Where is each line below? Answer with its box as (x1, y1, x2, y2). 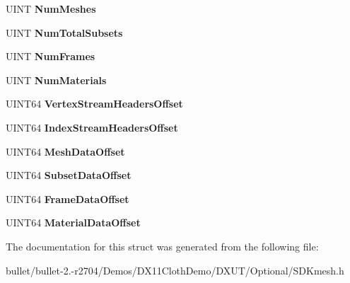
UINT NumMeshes (6, 1, 96, 16)
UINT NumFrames (6, 49, 95, 64)
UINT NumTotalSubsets (6, 25, 123, 40)
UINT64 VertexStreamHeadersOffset (6, 96, 183, 111)
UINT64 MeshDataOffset (6, 144, 125, 158)
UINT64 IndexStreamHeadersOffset (6, 120, 178, 134)
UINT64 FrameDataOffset (6, 191, 129, 206)
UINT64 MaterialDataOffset (6, 215, 141, 230)
